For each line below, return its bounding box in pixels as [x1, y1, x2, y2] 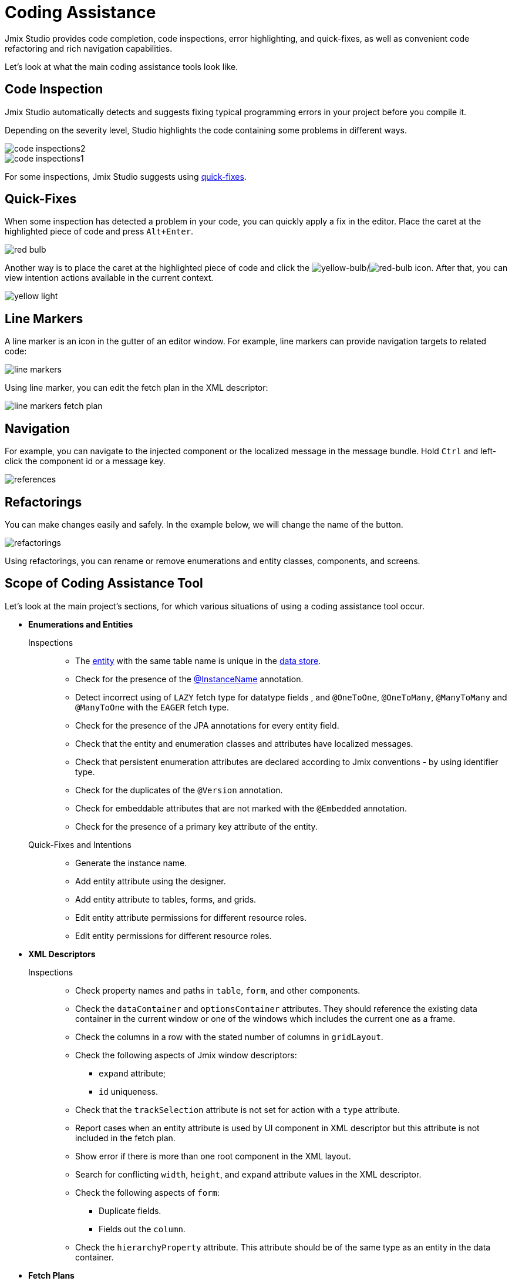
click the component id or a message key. [5, 456, 166, 467]
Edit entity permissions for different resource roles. [75, 930, 272, 941]
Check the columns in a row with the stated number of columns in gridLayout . [75, 1031, 383, 1042]
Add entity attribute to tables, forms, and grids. [75, 894, 257, 904]
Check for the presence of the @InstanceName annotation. [75, 673, 304, 684]
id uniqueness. [99, 1086, 158, 1096]
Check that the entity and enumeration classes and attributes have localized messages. [75, 738, 413, 749]
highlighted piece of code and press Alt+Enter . [5, 226, 194, 237]
